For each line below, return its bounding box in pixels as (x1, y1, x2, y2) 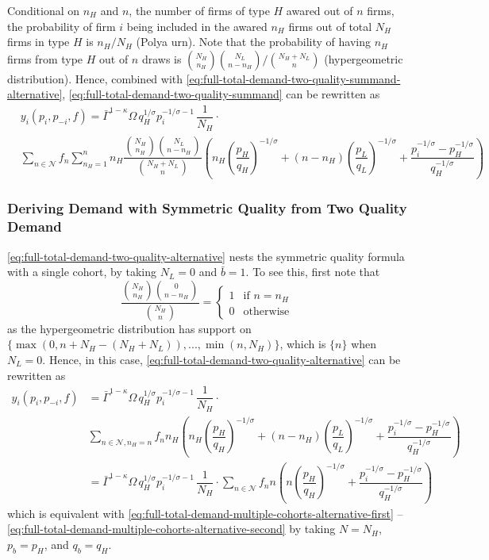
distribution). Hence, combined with (7, 70, 183, 86)
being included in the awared (126, 17, 268, 34)
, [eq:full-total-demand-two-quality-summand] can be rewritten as (62, 86, 380, 102)
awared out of (286, 2, 353, 18)
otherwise (243, 305, 290, 317)
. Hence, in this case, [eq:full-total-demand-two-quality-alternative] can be (42, 351, 401, 367)
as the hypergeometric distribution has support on (7, 320, 252, 336)
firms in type (7, 33, 70, 50)
